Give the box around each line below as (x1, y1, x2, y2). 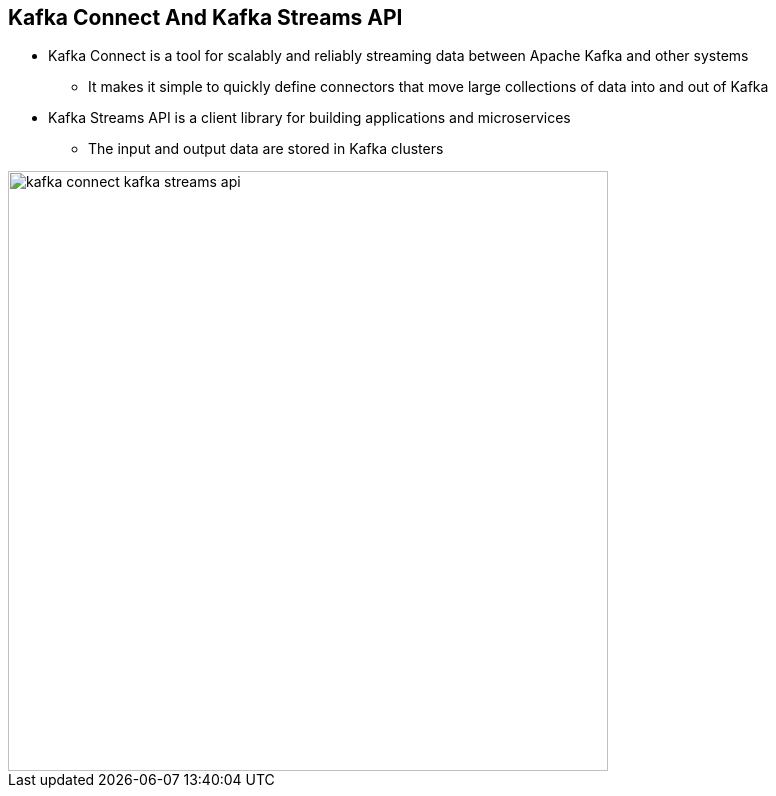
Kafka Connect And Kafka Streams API (8, 5, 403, 30)
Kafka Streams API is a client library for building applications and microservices (48, 109, 571, 127)
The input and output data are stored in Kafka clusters (88, 140, 444, 158)
